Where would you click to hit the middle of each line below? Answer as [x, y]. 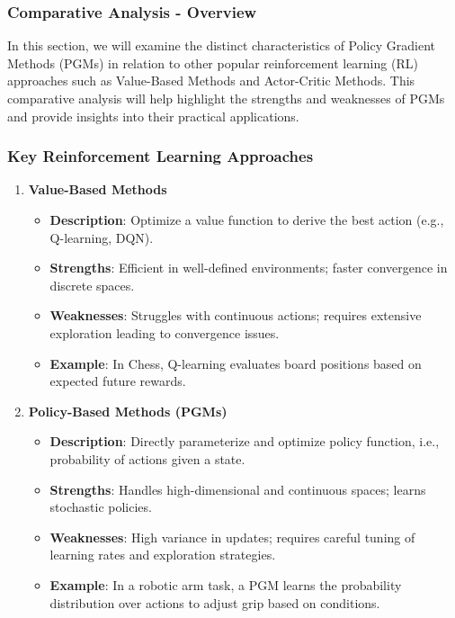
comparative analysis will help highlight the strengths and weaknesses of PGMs [226, 98]
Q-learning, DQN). [102, 237]
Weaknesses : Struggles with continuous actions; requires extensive [236, 315]
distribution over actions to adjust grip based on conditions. [215, 602]
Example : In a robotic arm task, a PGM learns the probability [226, 584]
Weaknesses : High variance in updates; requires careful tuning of [232, 537]
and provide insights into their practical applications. [153, 116]
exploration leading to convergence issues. [165, 332]
